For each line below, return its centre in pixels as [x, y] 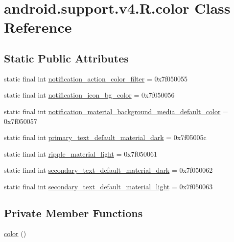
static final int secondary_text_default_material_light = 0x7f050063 [108, 186]
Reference [38, 27]
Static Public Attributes [66, 58]
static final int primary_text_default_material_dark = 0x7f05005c [105, 137]
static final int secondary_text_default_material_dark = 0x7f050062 [108, 170]
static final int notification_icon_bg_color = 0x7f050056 [89, 95]
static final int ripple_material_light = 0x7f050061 [81, 153]
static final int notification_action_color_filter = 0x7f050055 [96, 78]
